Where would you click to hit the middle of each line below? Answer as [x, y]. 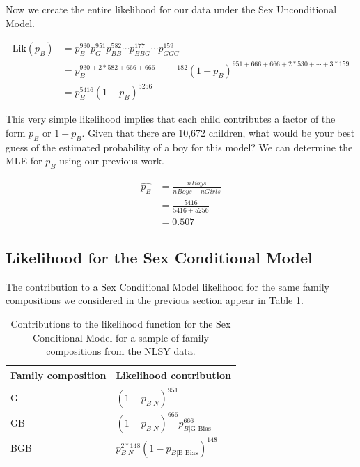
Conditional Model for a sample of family [120, 337]
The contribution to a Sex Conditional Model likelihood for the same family [167, 286]
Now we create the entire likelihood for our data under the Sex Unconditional [171, 9]
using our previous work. [112, 161]
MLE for [24, 161]
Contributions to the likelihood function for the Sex [121, 323]
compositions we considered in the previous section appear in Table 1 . [155, 300]
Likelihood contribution [173, 375]
